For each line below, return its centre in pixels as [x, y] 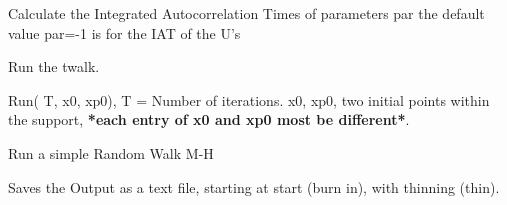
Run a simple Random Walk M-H [111, 152]
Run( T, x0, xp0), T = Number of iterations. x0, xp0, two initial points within [249, 99]
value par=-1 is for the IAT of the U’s [124, 32]
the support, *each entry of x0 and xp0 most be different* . [209, 119]
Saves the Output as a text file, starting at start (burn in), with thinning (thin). [254, 186]
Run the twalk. [54, 66]
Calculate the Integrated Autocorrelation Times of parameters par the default [246, 13]
